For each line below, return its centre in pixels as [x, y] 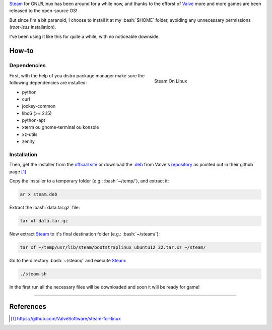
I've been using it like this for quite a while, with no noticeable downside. [85, 36]
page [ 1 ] [18, 171]
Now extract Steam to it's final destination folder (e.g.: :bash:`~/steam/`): [85, 234]
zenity [28, 142]
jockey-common [39, 106]
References [28, 307]
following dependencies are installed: [48, 83]
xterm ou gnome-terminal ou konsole [60, 127]
